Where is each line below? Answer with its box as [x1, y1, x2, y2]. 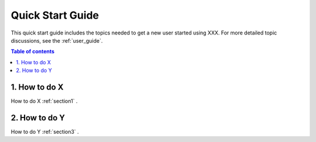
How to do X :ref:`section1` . [11, 98, 78, 105]
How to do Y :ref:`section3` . [11, 128, 79, 135]
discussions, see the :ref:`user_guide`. [11, 37, 103, 44]
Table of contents [11, 48, 55, 55]
